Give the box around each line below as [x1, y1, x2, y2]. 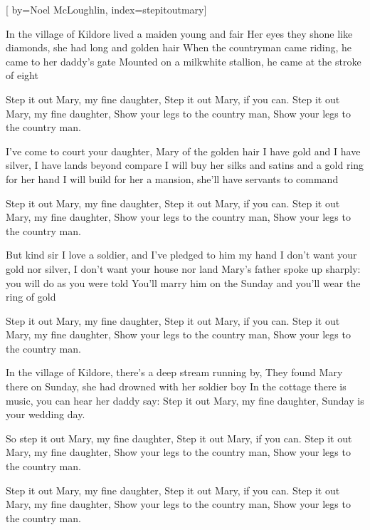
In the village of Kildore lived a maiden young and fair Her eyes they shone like [6, 26, 353, 41]
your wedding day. [6, 407, 85, 422]
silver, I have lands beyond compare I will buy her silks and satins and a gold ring [6, 157, 364, 172]
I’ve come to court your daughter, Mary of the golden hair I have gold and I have [6, 143, 361, 158]
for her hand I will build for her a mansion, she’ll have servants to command [6, 171, 339, 186]
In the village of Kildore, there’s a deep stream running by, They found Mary [6, 365, 343, 380]
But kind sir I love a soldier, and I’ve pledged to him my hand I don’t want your [6, 247, 357, 262]
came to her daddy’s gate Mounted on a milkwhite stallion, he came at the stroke [6, 53, 361, 68]
